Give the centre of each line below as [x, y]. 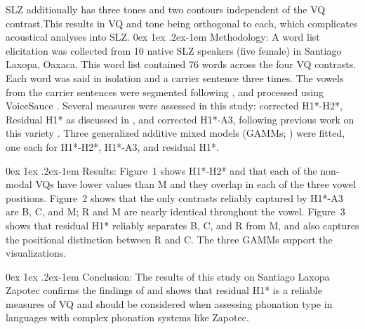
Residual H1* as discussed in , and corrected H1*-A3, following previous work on [180, 119]
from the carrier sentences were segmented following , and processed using [165, 92]
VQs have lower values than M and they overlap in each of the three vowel [195, 184]
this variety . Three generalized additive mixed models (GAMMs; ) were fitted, [175, 133]
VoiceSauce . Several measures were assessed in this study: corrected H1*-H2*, [174, 106]
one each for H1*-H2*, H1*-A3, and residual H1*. [112, 146]
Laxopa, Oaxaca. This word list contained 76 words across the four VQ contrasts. [181, 64]
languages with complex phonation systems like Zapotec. [127, 317]
